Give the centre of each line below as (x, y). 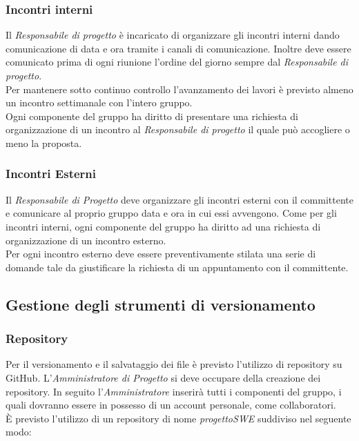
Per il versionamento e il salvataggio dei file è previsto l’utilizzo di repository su (174, 364)
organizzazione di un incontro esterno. (86, 240)
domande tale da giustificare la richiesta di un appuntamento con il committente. (177, 267)
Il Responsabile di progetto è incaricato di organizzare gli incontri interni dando (173, 35)
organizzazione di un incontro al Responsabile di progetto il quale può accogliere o (178, 129)
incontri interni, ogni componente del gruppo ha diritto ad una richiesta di (163, 226)
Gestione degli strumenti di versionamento (161, 304)
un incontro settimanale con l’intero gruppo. (99, 102)
